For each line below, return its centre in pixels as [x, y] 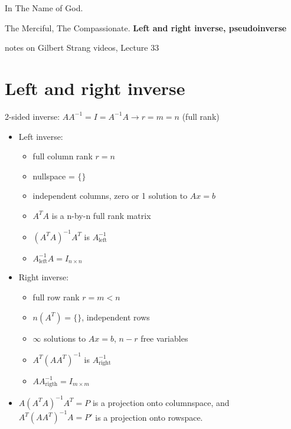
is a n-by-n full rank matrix [101, 215]
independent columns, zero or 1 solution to [110, 196]
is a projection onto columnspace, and [161, 402]
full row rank [56, 297]
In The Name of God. [44, 8]
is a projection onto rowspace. [149, 417]
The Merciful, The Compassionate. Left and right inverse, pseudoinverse [146, 27]
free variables [164, 338]
